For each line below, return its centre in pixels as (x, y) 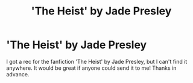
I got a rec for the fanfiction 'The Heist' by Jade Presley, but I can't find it (97, 61)
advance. (18, 74)
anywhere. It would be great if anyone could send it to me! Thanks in (91, 68)
